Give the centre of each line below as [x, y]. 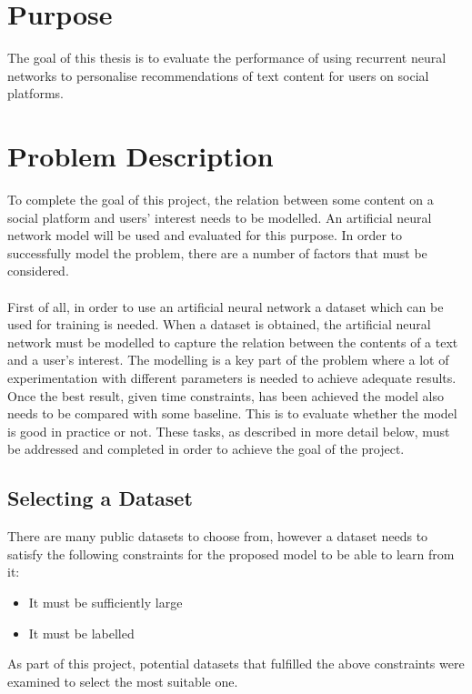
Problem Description [141, 156]
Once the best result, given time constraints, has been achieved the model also [226, 395]
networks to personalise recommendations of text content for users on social [218, 75]
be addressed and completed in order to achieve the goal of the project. [206, 449]
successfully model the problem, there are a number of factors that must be [217, 252]
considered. [38, 271]
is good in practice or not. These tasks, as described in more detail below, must [229, 431]
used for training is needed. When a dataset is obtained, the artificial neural [219, 324]
